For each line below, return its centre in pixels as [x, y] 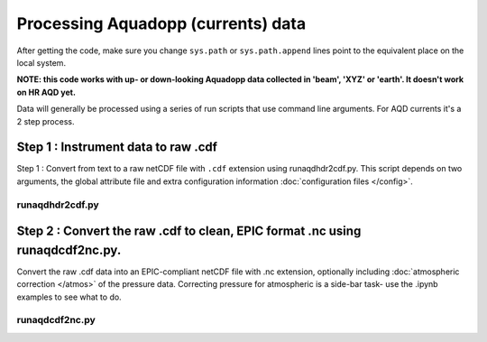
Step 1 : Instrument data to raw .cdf [117, 148]
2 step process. [46, 121]
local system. [41, 62]
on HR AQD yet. [46, 92]
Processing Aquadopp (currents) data [161, 23]
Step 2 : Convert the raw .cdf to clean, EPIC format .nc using [189, 231]
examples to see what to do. [69, 297]
